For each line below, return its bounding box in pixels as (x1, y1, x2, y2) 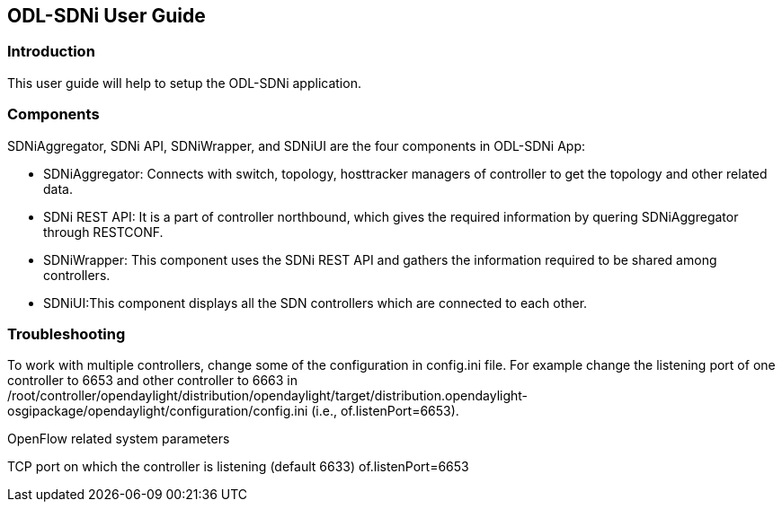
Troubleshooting (7, 324, 126, 343)
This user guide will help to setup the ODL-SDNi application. (7, 75, 361, 91)
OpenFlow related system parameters (7, 431, 230, 447)
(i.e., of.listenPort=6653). (311, 403, 459, 419)
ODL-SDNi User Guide (7, 4, 206, 27)
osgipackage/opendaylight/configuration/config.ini (7, 403, 308, 419)
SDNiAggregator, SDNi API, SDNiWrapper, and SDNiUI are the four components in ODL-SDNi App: (7, 137, 586, 154)
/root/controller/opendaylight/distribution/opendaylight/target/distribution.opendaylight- (7, 388, 529, 404)
